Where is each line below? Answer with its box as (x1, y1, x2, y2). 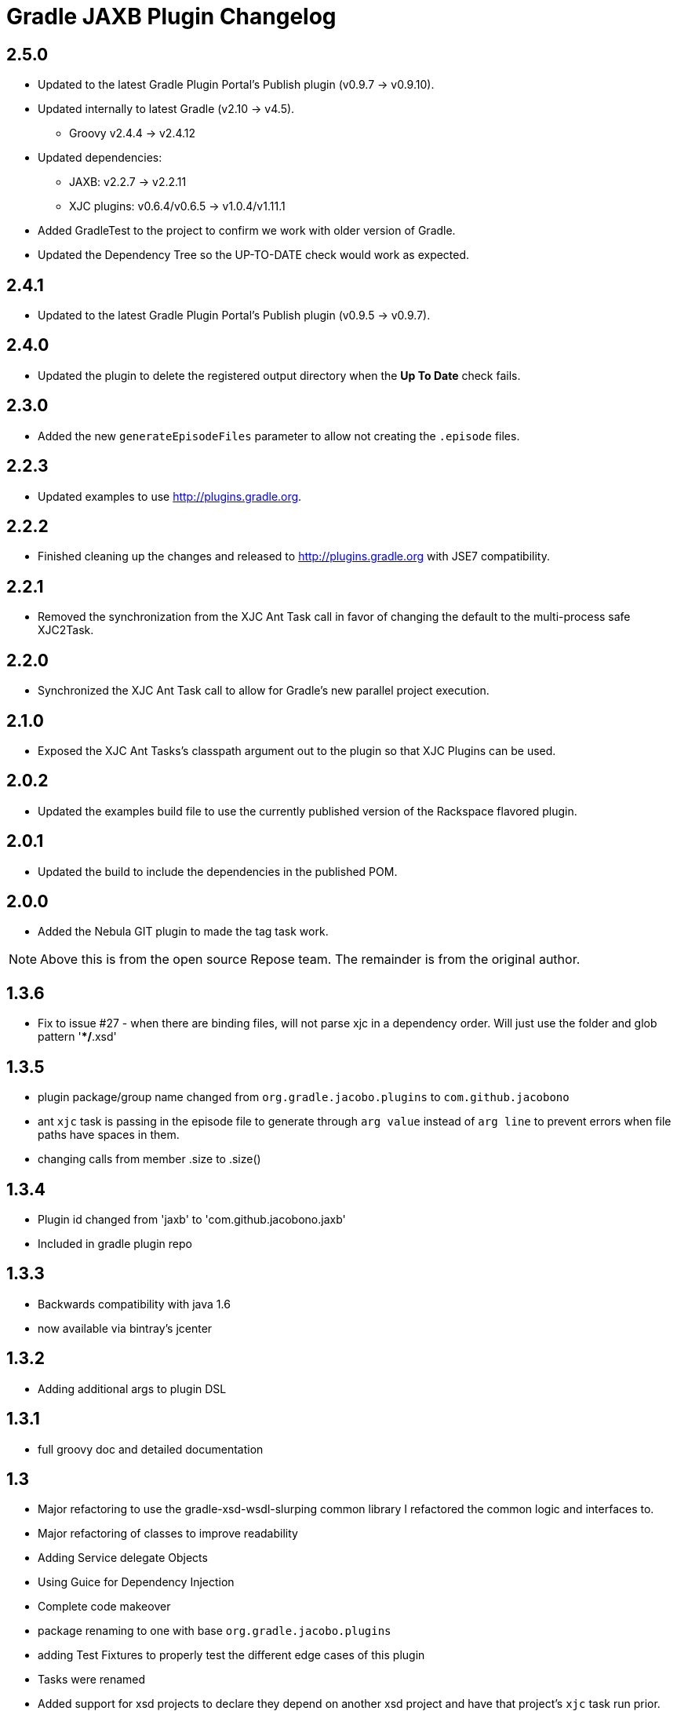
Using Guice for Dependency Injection (38, 1575, 235, 1589)
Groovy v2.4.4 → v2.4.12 (69, 126, 196, 140)
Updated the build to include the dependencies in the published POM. (38, 864, 398, 878)
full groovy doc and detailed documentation (38, 1442, 264, 1456)
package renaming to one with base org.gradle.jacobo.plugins (38, 1624, 391, 1638)
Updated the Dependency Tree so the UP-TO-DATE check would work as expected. (38, 248, 470, 262)
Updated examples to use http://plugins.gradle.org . (38, 489, 302, 503)
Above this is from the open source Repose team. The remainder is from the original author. (40, 951, 581, 968)
